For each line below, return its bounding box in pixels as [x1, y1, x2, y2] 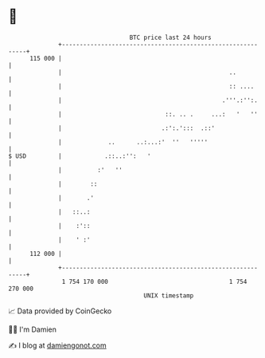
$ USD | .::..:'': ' [8, 151, 151, 160]
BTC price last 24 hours [129, 33, 212, 41]
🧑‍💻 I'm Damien [8, 325, 57, 334]
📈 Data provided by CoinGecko [8, 306, 112, 316]
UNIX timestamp [143, 291, 194, 300]
